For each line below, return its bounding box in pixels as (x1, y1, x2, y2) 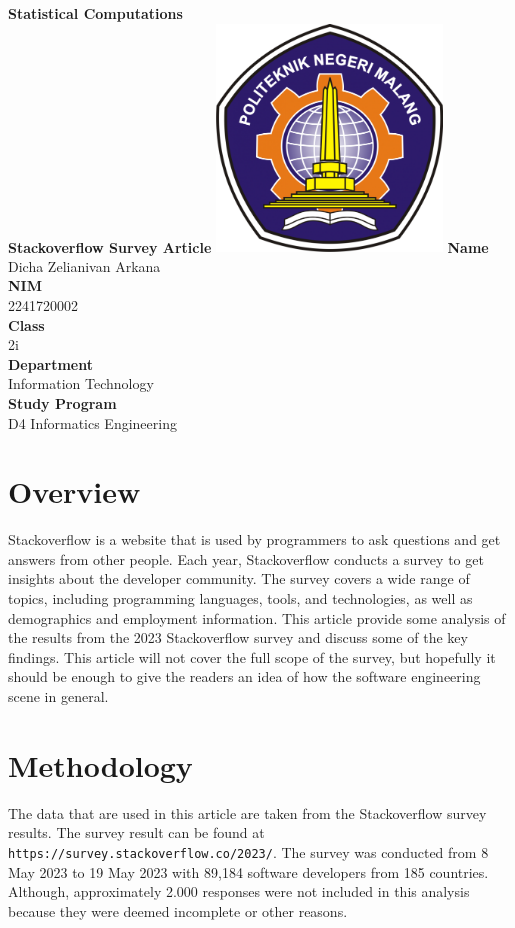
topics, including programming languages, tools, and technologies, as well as (8, 588, 473, 609)
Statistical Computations (8, 3, 183, 23)
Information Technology (8, 373, 154, 394)
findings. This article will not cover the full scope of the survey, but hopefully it (8, 646, 496, 667)
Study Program (8, 392, 117, 413)
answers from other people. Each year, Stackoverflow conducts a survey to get (8, 548, 484, 569)
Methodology (8, 744, 193, 785)
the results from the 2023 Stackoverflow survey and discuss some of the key (8, 627, 468, 648)
